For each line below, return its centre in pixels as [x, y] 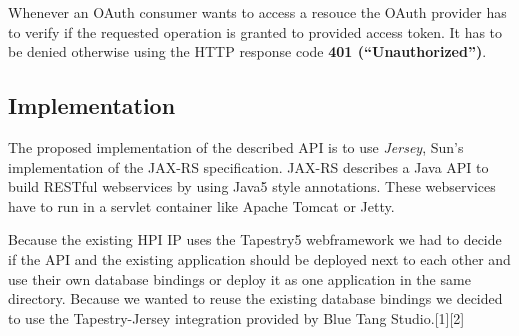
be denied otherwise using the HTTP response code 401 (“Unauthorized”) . [247, 51]
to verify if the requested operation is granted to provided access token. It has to [255, 31]
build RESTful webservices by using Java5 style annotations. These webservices [252, 186]
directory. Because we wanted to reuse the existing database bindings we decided [255, 298]
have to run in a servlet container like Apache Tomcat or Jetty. [201, 205]
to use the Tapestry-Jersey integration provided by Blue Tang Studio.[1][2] [236, 317]
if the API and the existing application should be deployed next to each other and [259, 258]
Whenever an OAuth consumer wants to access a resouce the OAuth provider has [257, 12]
